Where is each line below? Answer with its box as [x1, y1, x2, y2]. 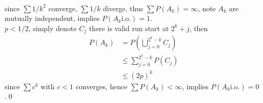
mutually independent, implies [5, 13, 100, 23]
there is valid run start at [89, 22, 169, 33]
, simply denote [28, 22, 77, 33]
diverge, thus [103, 3, 144, 13]
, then [189, 22, 208, 33]
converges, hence [75, 81, 128, 91]
